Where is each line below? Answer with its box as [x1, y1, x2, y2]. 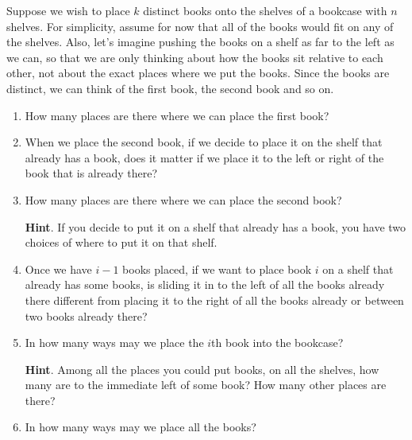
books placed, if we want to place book [122, 260, 312, 277]
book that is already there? [25, 165, 158, 181]
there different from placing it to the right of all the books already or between [25, 291, 404, 308]
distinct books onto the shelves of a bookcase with [143, 2, 387, 18]
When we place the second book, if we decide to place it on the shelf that [25, 134, 383, 150]
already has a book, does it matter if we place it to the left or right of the [25, 149, 384, 165]
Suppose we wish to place [6, 2, 130, 18]
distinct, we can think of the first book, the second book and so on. [6, 80, 334, 96]
